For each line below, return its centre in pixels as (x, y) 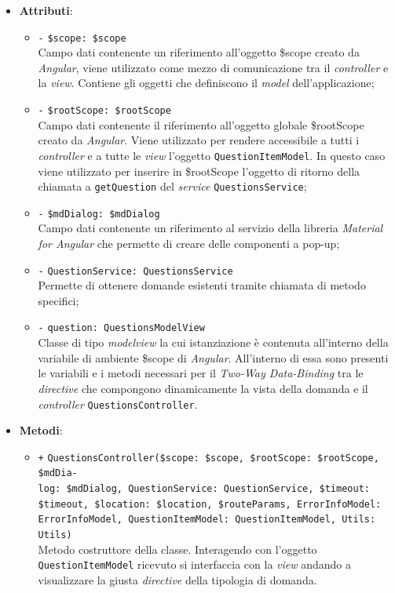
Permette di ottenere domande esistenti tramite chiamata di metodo (202, 285)
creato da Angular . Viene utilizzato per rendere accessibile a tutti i (199, 140)
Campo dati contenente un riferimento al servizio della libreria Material (210, 228)
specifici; (59, 300)
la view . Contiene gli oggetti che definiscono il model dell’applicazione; (206, 83)
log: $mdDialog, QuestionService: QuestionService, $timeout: (204, 489)
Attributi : (46, 10)
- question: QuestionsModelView (121, 328)
